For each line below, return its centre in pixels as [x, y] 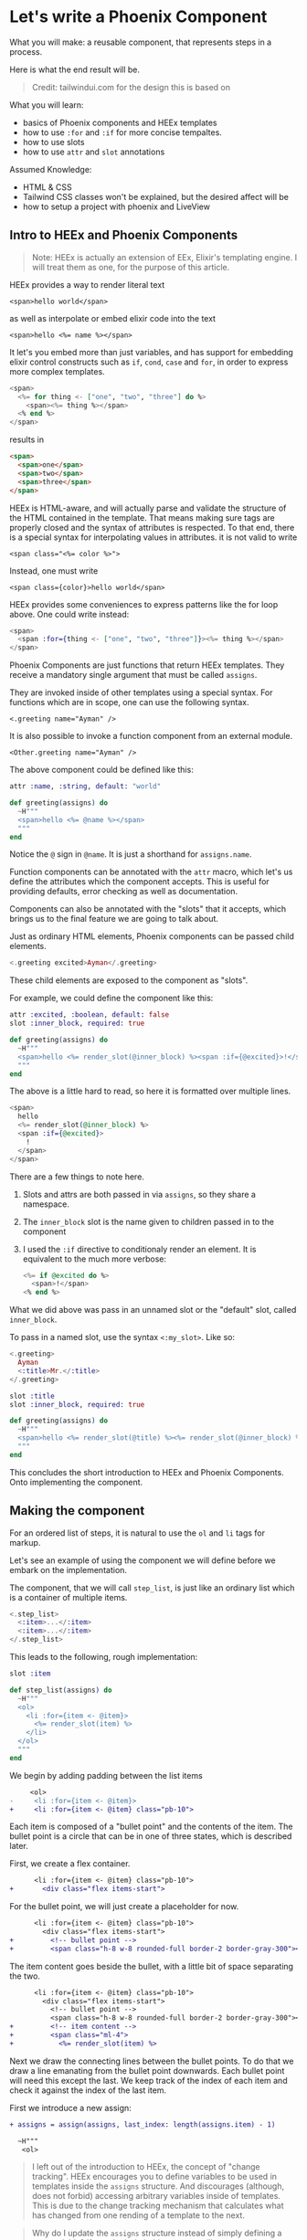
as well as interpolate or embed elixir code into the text [113, 318]
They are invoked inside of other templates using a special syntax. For [141, 692]
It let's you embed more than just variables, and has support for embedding [152, 352]
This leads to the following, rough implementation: [104, 1657]
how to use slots [53, 142]
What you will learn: [47, 105]
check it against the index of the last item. [88, 2090]
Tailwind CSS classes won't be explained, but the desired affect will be [156, 196]
